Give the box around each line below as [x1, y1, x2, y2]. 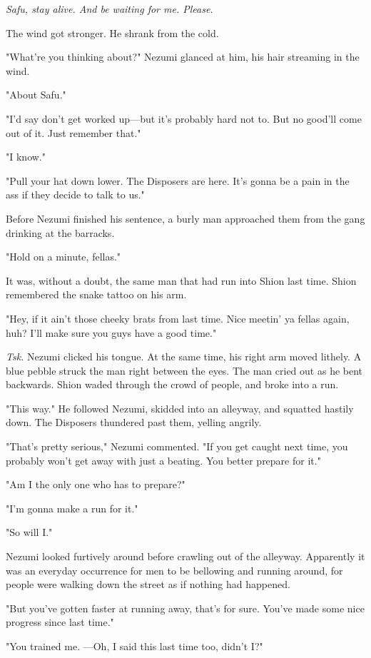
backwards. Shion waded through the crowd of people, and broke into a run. [6, 377, 339, 392]
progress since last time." [6, 614, 114, 629]
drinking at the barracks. [6, 225, 115, 240]
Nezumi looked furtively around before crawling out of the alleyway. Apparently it [6, 549, 365, 564]
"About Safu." [6, 87, 66, 102]
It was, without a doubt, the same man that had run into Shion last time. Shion [6, 273, 357, 288]
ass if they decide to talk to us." [6, 187, 145, 202]
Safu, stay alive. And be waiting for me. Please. [6, 1, 213, 16]
